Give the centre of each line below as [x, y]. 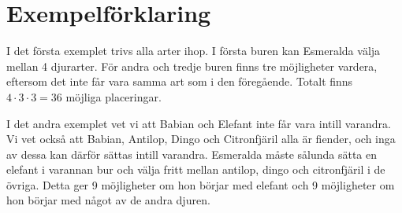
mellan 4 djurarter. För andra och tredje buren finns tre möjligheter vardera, [192, 66]
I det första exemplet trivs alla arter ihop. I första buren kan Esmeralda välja [194, 51]
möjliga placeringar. [114, 96]
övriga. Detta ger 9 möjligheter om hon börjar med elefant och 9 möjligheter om [201, 184]
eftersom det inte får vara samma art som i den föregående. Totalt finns [180, 81]
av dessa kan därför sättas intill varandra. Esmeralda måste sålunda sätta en [192, 154]
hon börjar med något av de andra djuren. [108, 200]
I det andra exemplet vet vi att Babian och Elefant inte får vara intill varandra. [199, 123]
